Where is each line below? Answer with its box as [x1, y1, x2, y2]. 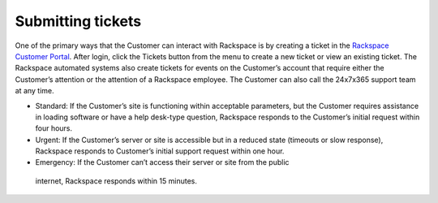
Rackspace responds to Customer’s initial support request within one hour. [35, 146, 285, 156]
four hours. [35, 123, 73, 133]
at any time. [15, 86, 54, 96]
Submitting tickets [15, 12, 142, 30]
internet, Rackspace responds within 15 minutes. [35, 175, 198, 186]
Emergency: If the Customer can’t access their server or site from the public [35, 158, 290, 167]
